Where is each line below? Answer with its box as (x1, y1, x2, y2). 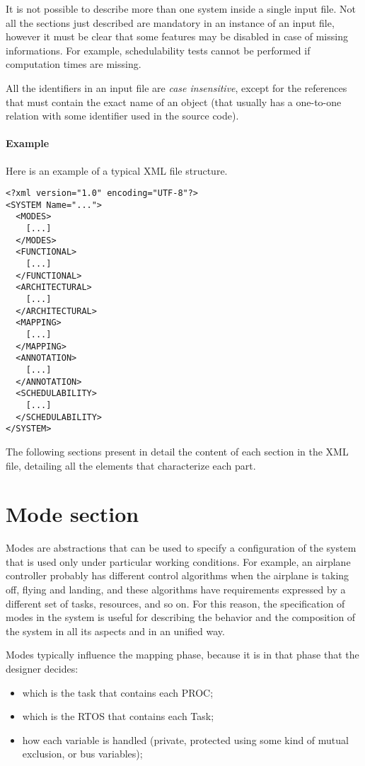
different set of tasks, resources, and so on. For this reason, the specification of (6, 596, 345, 610)
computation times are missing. (6, 57, 141, 71)
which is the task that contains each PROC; (22, 685, 214, 700)
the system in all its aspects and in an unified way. (6, 623, 225, 638)
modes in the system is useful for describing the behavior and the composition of (6, 610, 356, 625)
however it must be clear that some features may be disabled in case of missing (6, 29, 348, 44)
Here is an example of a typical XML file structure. (6, 163, 228, 178)
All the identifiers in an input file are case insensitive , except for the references (6, 80, 347, 95)
